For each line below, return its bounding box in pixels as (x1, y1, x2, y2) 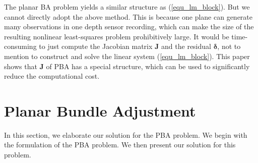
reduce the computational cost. (4, 71, 100, 81)
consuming (4, 41, 37, 51)
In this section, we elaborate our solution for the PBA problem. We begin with (4, 129, 247, 140)
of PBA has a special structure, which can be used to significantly (46, 61, 250, 71)
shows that (4, 61, 37, 71)
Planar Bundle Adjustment (4, 100, 196, 121)
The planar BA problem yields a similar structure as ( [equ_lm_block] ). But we (4, 2, 250, 12)
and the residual (161, 41, 211, 51)
